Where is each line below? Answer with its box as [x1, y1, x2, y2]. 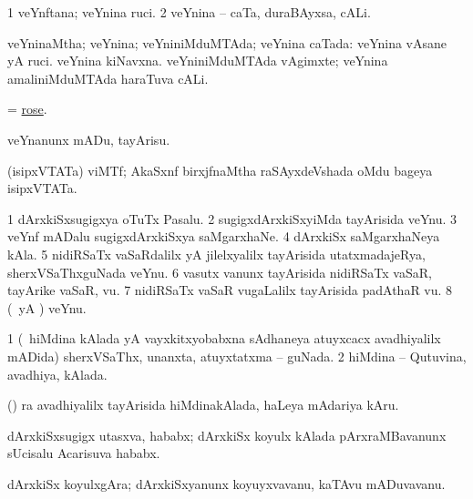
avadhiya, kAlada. [7, 364, 108, 383]
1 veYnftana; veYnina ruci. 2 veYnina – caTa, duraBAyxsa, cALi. [7, 3, 371, 21]
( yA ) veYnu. [7, 298, 87, 317]
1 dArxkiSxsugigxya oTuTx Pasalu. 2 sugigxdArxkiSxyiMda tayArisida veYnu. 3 [7, 209, 458, 228]
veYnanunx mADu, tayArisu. [7, 129, 170, 148]
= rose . [7, 99, 47, 118]
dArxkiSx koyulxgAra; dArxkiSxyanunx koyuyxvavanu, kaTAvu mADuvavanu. [7, 474, 446, 493]
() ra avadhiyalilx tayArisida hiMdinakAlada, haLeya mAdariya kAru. [7, 395, 399, 414]
